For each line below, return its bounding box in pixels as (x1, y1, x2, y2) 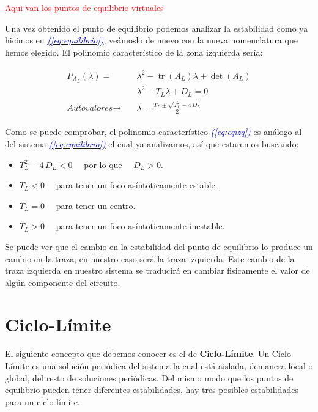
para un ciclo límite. (5, 395, 80, 408)
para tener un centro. (56, 199, 136, 212)
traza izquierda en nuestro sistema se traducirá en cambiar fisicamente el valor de (5, 264, 310, 277)
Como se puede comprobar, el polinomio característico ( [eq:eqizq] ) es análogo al (5, 125, 302, 138)
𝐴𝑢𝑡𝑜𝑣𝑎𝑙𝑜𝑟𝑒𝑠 (67, 104, 113, 113)
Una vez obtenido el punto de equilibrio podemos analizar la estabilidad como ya (5, 21, 308, 34)
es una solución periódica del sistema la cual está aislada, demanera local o (32, 359, 313, 372)
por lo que (84, 158, 122, 171)
